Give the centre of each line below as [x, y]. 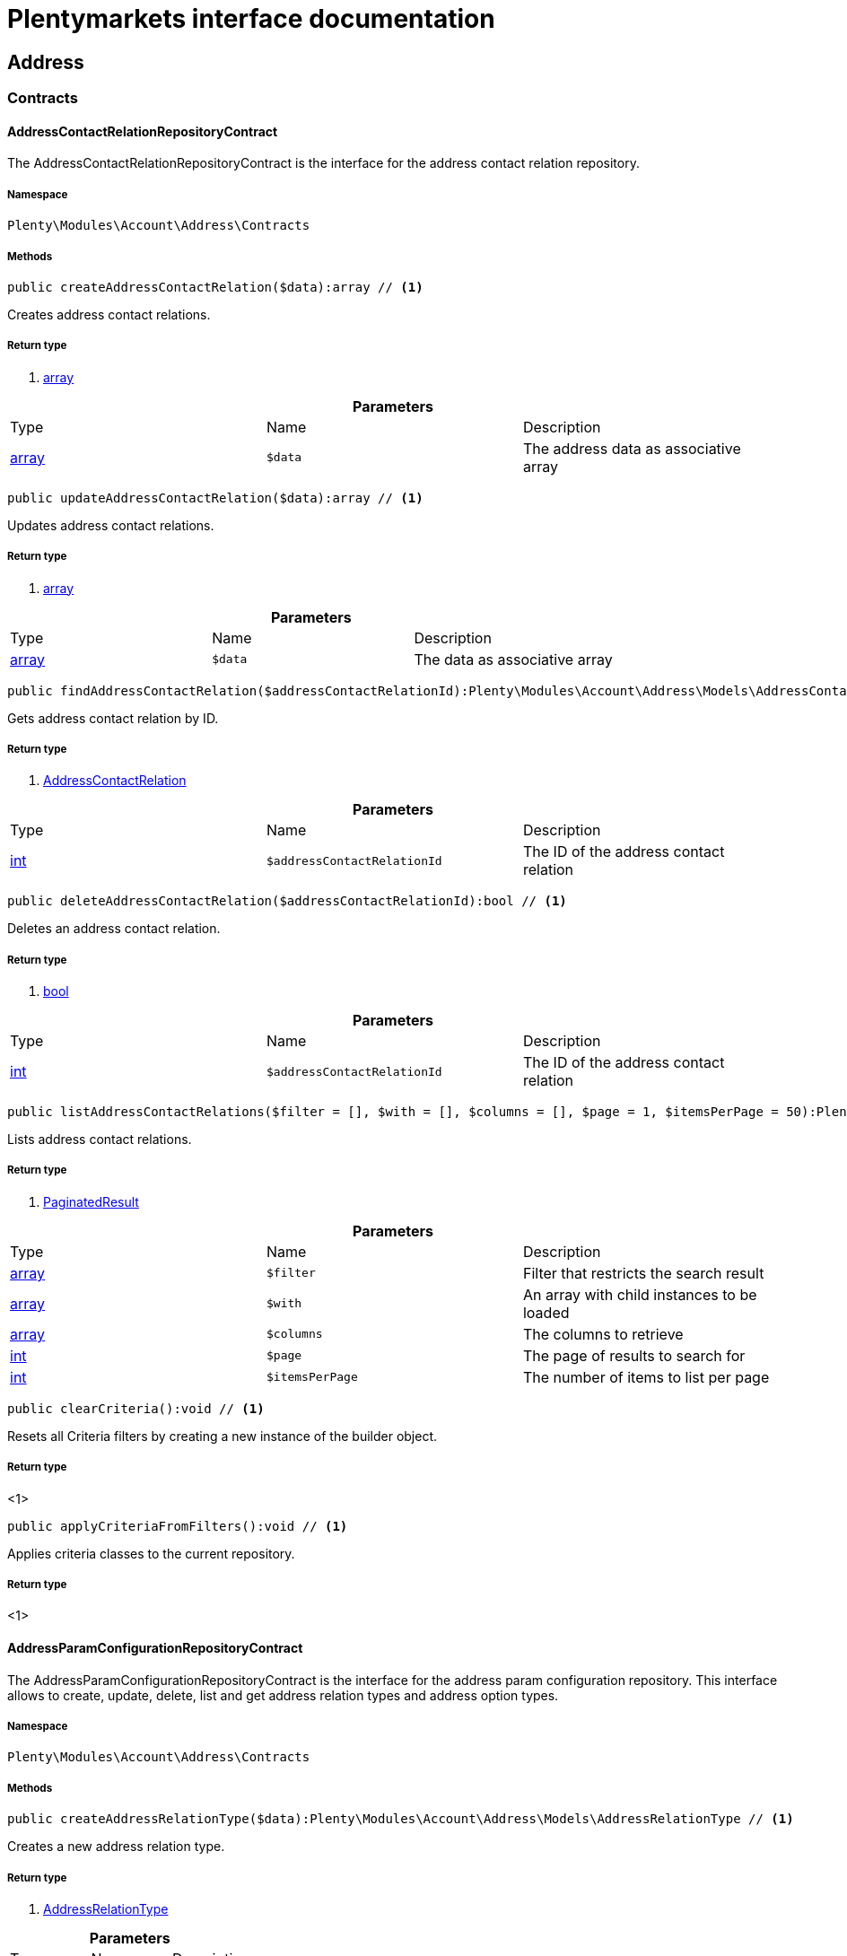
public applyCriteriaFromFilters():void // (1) [178, 1526]
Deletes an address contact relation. [114, 929]
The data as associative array [513, 659]
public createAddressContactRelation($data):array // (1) [215, 287]
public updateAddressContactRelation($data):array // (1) [215, 498]
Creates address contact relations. [109, 314]
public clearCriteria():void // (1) [136, 1408]
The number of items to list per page [646, 1377]
